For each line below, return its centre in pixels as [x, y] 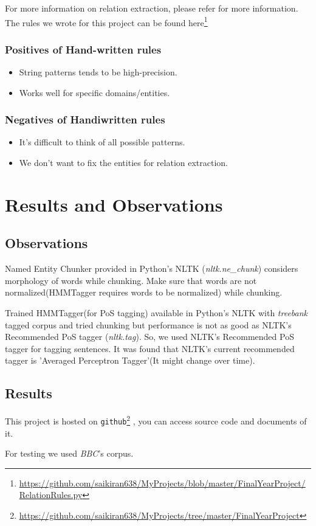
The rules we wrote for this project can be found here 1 [106, 21]
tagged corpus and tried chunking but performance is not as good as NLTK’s [148, 324]
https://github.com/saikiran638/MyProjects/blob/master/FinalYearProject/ [162, 483]
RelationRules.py [51, 495]
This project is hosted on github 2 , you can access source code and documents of [156, 420]
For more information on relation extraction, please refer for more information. [152, 8]
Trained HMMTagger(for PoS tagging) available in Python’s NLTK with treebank [156, 313]
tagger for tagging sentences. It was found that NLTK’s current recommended [150, 348]
